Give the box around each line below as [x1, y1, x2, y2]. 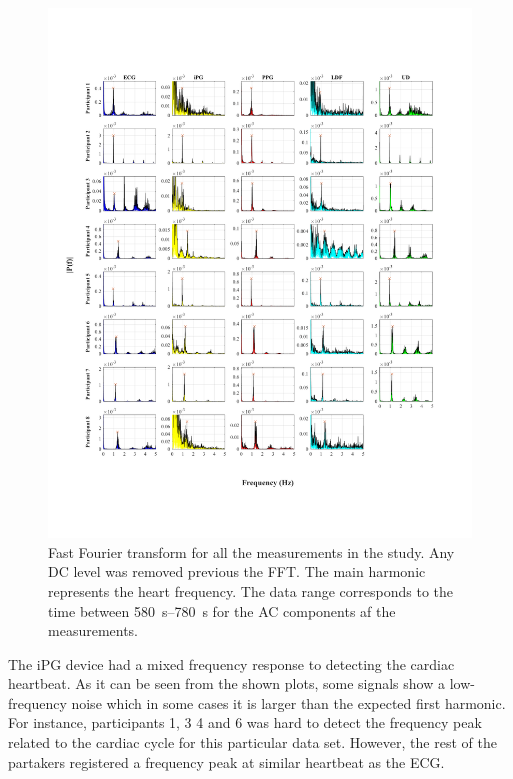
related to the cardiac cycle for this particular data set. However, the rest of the [8, 732, 497, 753]
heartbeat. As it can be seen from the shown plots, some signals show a [8, 673, 445, 694]
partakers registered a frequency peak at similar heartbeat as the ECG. [8, 751, 445, 772]
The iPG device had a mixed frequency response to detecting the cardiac [8, 653, 455, 674]
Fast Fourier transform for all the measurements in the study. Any [48, 541, 455, 562]
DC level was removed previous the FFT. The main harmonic [48, 561, 426, 582]
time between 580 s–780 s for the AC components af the [48, 600, 396, 621]
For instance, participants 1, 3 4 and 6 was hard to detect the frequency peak [8, 712, 482, 733]
